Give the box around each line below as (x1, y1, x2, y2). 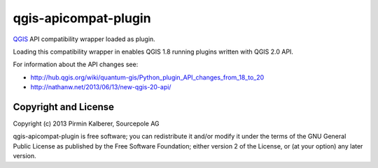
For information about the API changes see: (13, 60, 139, 69)
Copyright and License (13, 101, 115, 113)
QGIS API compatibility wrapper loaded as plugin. (13, 35, 155, 43)
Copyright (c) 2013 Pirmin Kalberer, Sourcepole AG (13, 119, 160, 128)
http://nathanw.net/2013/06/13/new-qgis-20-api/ (30, 83, 171, 91)
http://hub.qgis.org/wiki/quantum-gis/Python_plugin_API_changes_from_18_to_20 (30, 73, 265, 82)
